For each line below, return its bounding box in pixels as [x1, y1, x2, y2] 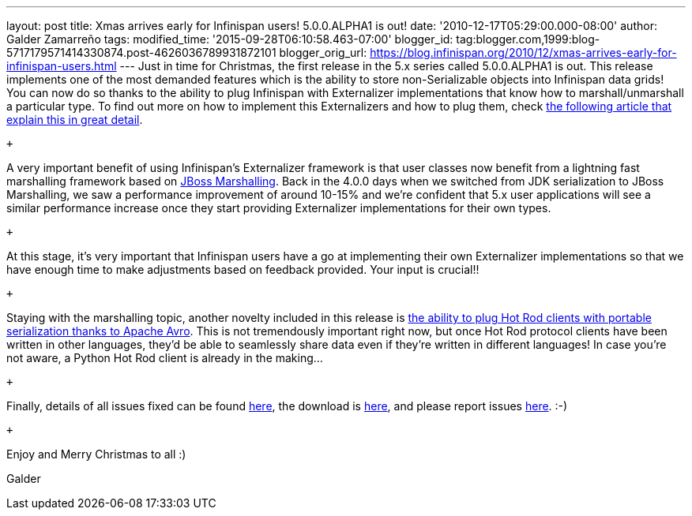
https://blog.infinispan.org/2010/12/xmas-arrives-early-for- [370, 46, 677, 59]
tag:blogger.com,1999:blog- [456, 32, 600, 46]
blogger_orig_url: [279, 46, 367, 59]
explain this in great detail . [6, 113, 143, 126]
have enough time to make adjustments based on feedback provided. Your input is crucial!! [6, 263, 480, 276]
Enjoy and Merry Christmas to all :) [6, 447, 186, 461]
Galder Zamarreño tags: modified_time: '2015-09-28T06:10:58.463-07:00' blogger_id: [6, 32, 453, 46]
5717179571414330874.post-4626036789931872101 [6, 46, 276, 59]
